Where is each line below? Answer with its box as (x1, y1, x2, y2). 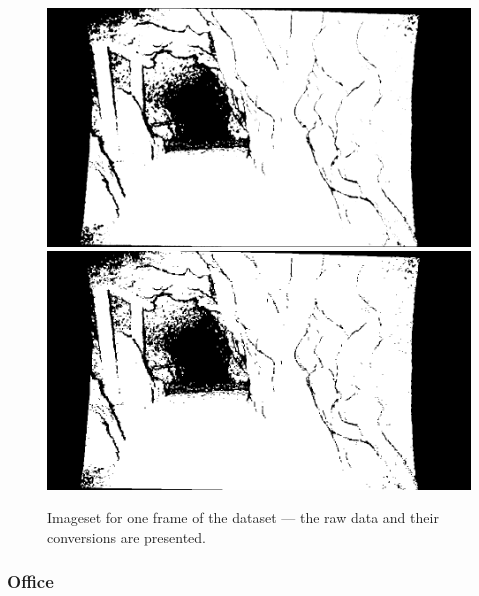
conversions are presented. (47, 526, 206, 547)
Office (7, 569, 54, 594)
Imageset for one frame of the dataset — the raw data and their (47, 507, 439, 528)
